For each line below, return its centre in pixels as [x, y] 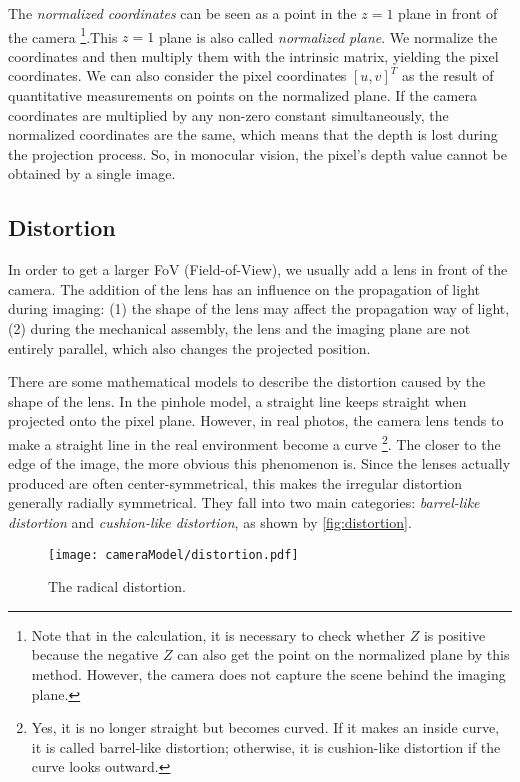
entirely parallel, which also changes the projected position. [189, 347]
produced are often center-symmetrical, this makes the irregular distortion [235, 482]
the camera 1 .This [63, 35]
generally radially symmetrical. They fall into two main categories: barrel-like [244, 502]
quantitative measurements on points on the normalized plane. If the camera [242, 95]
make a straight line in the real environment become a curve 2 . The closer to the [254, 442]
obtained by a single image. [92, 173]
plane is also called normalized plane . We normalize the [328, 36]
